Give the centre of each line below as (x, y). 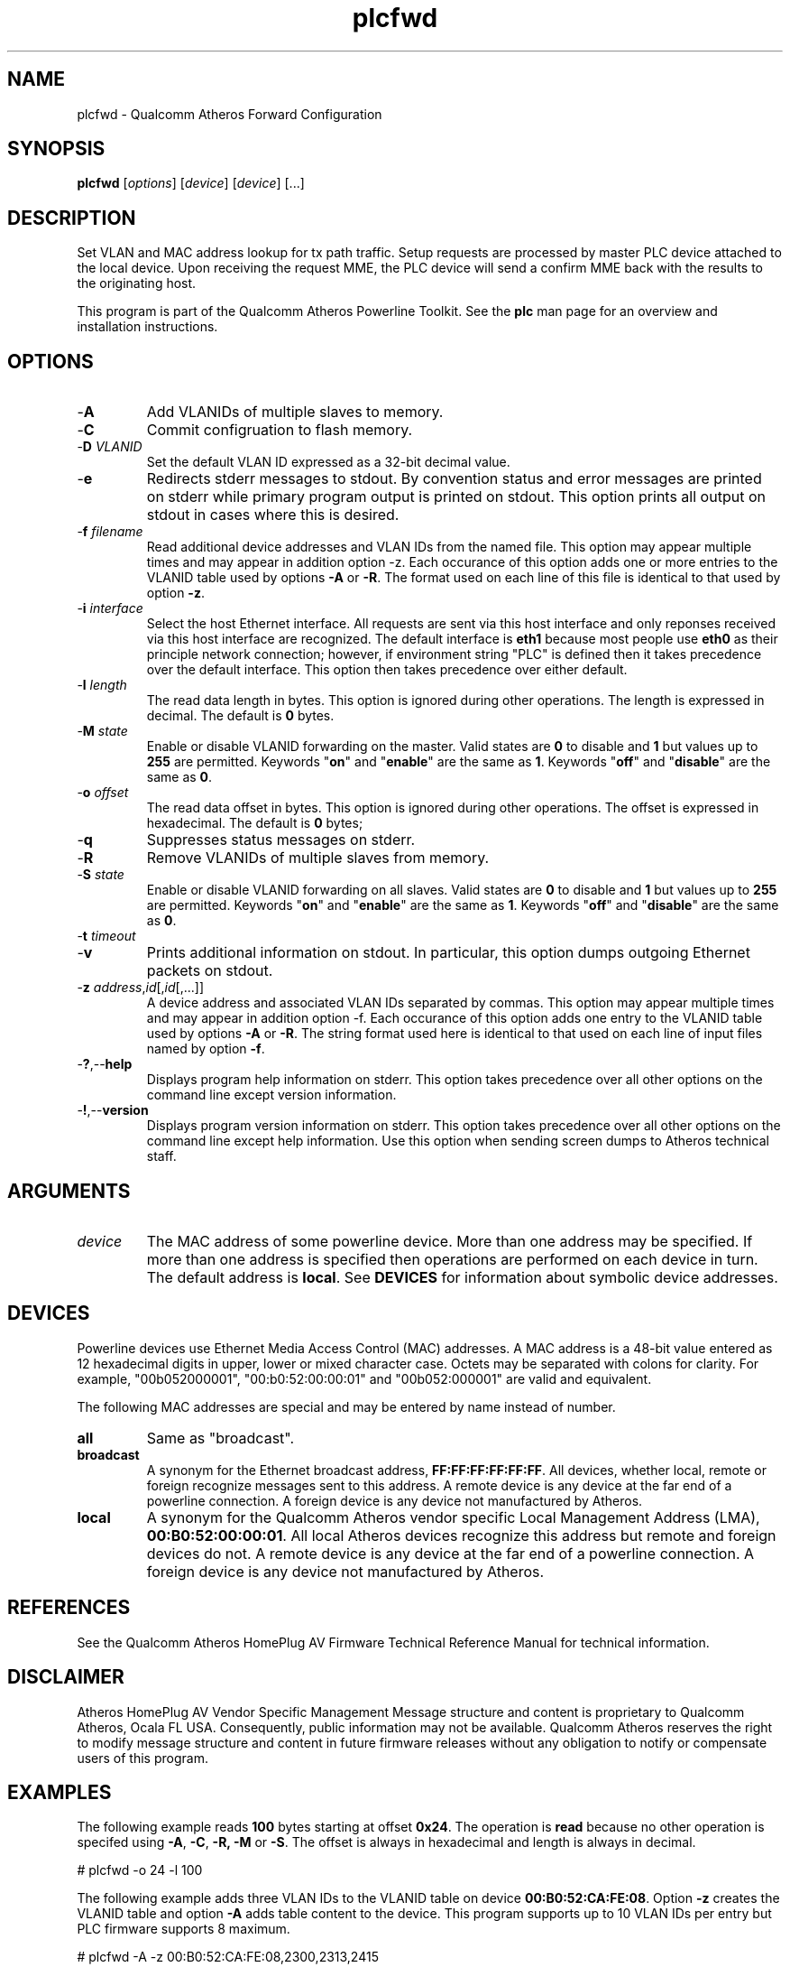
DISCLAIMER (66, 1677)
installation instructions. (147, 327)
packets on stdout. (210, 971)
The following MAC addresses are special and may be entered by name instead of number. (346, 1406)
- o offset (103, 793)
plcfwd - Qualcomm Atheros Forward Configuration (230, 114)
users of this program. (142, 1758)
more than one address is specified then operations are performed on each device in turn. (452, 1259)
